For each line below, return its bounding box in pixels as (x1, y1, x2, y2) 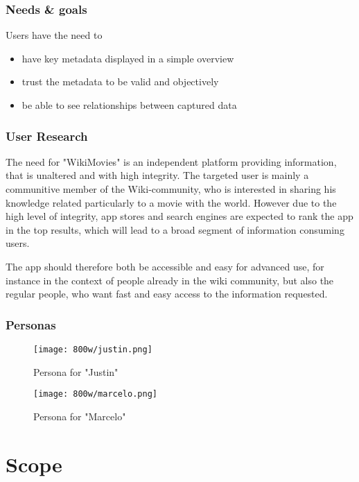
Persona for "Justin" (33, 364, 119, 379)
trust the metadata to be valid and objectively (21, 74, 219, 89)
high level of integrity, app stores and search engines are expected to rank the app (6, 209, 353, 223)
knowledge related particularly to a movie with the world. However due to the (6, 195, 337, 209)
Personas (6, 316, 56, 333)
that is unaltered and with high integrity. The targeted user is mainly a (6, 168, 309, 182)
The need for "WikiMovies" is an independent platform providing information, (6, 154, 337, 169)
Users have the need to (6, 28, 103, 42)
